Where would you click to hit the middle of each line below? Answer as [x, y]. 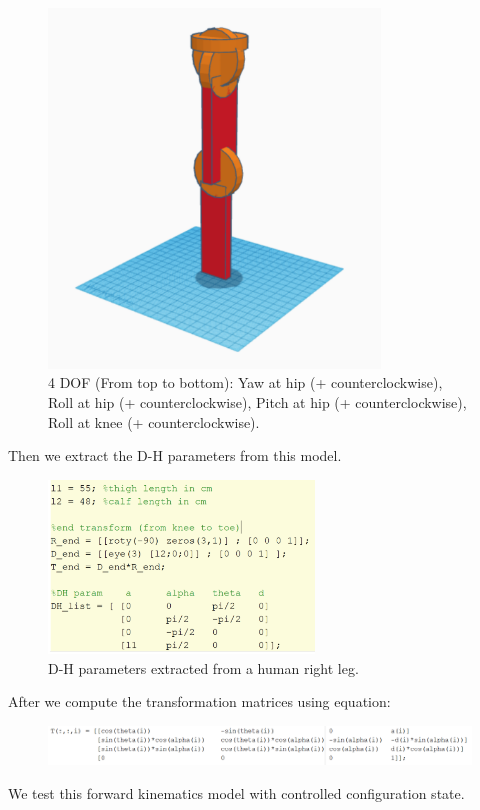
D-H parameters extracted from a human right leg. [203, 667]
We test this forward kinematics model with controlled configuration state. [236, 792]
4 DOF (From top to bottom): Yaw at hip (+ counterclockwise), [245, 382]
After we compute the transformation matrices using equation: [199, 701]
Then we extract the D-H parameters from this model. [175, 455]
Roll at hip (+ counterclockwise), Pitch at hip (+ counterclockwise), [257, 401]
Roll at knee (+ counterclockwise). [154, 421]
